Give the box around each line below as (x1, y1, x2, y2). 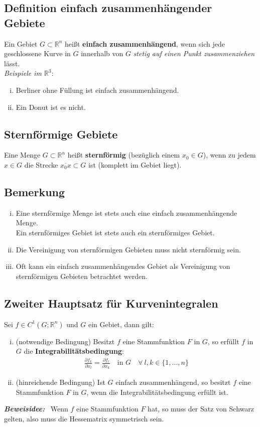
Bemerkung (4, 184, 65, 199)
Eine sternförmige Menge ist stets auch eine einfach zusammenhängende (16, 207, 237, 218)
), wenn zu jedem (203, 150, 256, 160)
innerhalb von (81, 48, 123, 59)
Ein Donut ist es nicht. (16, 101, 86, 112)
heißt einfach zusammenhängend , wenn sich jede (65, 38, 225, 49)
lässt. (4, 58, 20, 68)
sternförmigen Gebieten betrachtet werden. (16, 270, 148, 281)
